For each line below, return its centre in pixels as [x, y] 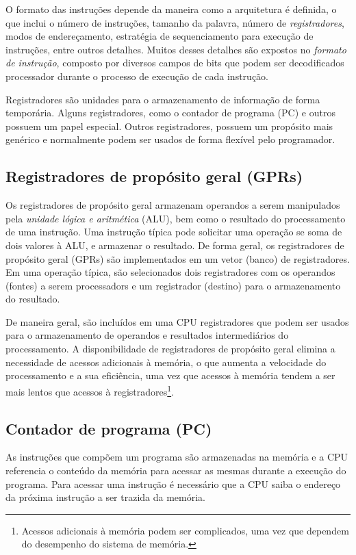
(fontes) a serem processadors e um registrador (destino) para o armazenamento [173, 285]
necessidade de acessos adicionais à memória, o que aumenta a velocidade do [166, 362]
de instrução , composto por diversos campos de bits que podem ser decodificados [175, 63]
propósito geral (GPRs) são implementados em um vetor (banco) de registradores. [178, 258]
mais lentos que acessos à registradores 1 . [90, 390]
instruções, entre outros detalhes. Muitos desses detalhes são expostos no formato [176, 49]
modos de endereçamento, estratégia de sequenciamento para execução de [160, 36]
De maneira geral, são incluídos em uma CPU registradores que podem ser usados [177, 321]
